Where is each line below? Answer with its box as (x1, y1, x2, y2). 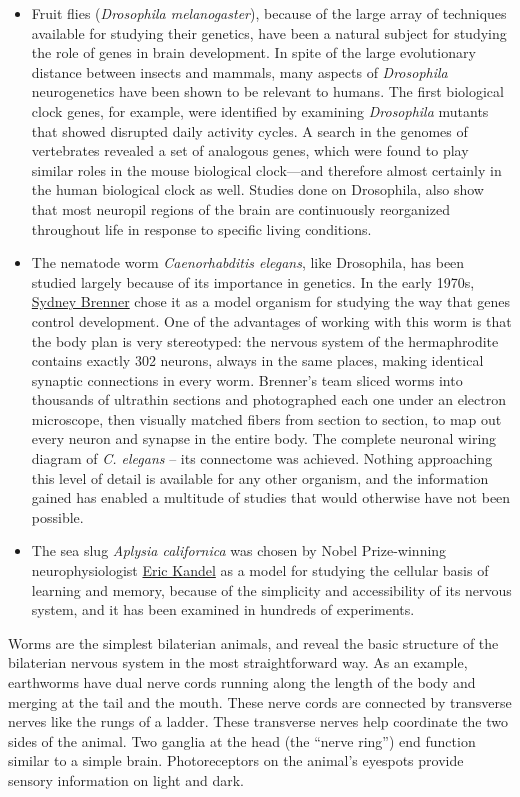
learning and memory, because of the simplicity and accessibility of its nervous (31, 579, 512, 600)
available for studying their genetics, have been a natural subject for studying (31, 22, 507, 43)
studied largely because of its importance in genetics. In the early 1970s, (31, 271, 475, 292)
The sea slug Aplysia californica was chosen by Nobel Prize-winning (31, 540, 447, 561)
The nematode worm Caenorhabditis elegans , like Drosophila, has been (31, 252, 465, 273)
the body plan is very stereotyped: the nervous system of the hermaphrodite (31, 330, 499, 351)
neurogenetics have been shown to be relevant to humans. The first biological (31, 81, 504, 102)
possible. (31, 506, 84, 527)
